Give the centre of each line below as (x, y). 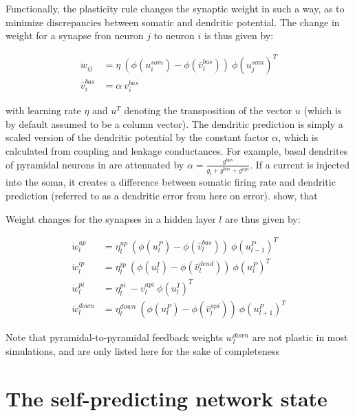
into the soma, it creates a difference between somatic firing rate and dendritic (171, 182)
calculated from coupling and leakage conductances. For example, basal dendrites (177, 151)
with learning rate (43, 110)
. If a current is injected (300, 164)
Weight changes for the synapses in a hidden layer (111, 218)
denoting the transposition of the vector (208, 110)
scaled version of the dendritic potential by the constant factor (137, 137)
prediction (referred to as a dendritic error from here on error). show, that (162, 196)
